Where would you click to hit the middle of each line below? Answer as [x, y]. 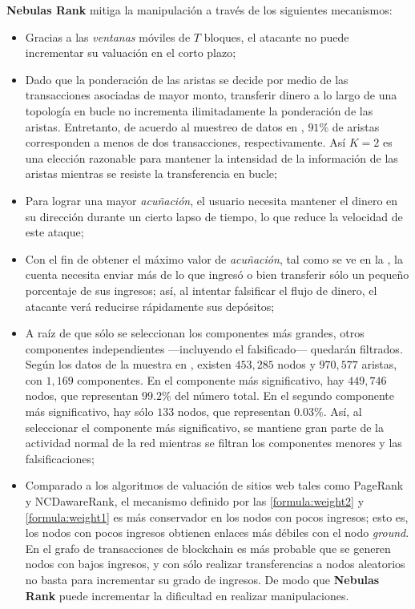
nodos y [296, 364]
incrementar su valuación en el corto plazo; [131, 52]
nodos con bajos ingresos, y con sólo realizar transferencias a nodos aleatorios [215, 564]
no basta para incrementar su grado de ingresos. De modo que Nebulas [202, 579]
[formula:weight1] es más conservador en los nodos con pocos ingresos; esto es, [217, 516]
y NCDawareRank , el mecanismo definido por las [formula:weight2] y [195, 501]
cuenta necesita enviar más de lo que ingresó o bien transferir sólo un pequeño [217, 274]
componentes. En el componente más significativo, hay [211, 379]
